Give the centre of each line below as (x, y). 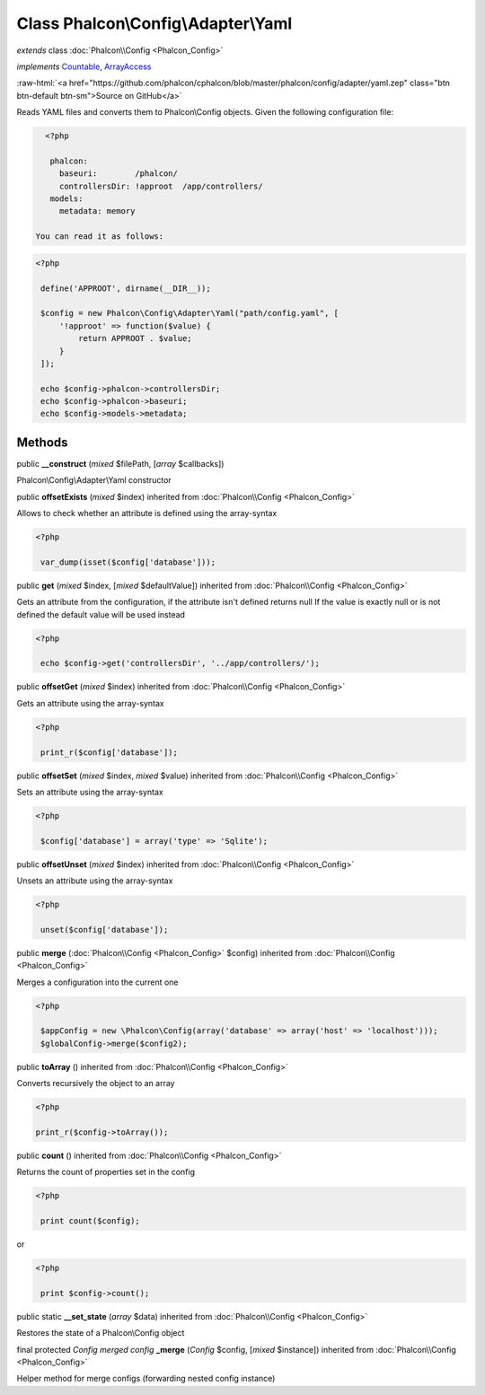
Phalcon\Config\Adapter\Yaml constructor (94, 480)
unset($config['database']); (105, 930)
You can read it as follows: (100, 237)
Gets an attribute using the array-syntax (91, 703)
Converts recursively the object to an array (96, 1084)
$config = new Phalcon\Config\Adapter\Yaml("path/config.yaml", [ (190, 313)
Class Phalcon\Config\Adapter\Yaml (154, 23)
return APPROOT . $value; (135, 338)
